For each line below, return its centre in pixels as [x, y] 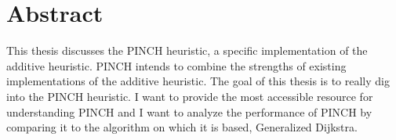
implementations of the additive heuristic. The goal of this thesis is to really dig [198, 81]
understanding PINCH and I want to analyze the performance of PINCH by [189, 111]
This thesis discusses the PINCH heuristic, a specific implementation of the [187, 50]
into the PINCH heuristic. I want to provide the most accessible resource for [190, 96]
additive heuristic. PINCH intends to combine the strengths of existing [176, 65]
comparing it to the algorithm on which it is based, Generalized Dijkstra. [182, 127]
